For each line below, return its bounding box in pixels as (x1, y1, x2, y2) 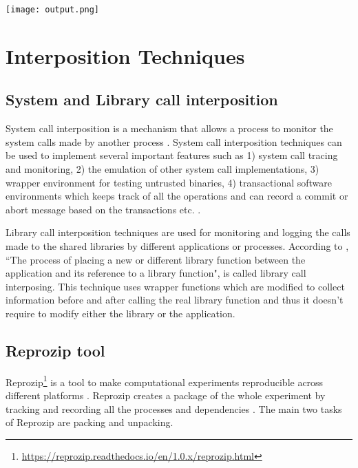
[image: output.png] (6, 5, 100, 14)
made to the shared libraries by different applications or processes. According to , (6, 238, 349, 253)
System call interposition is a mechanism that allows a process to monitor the (6, 121, 333, 136)
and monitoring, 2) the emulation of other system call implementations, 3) (6, 162, 319, 176)
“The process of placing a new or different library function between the (6, 252, 306, 266)
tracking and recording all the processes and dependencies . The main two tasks (6, 401, 342, 416)
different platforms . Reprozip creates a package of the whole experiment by (6, 388, 326, 402)
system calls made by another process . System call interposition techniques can (6, 134, 342, 149)
